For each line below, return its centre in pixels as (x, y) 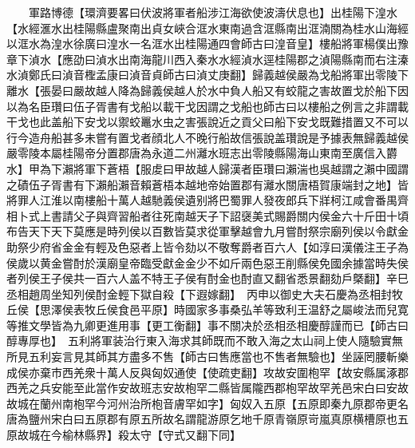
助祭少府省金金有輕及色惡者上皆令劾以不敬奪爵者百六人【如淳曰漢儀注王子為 (207, 246)
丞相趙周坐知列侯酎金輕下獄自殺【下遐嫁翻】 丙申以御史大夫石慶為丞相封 (199, 293)
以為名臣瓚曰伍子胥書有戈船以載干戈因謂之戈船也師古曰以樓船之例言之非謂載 (207, 106)
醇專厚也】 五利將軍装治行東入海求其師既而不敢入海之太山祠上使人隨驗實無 (205, 341)
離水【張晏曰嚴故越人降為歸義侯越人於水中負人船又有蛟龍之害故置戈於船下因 (207, 90)
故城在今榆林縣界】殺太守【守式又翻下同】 (129, 435)
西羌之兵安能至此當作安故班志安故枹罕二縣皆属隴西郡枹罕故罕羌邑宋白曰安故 (207, 388)
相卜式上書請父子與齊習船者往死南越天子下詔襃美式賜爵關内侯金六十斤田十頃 (207, 215)
